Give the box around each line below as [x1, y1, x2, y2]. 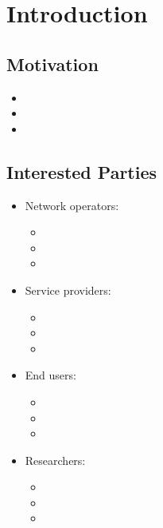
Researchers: [25, 451, 86, 468]
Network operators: [25, 197, 119, 213]
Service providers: [25, 281, 111, 298]
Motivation [6, 51, 99, 76]
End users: [25, 367, 76, 383]
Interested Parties [6, 159, 157, 184]
